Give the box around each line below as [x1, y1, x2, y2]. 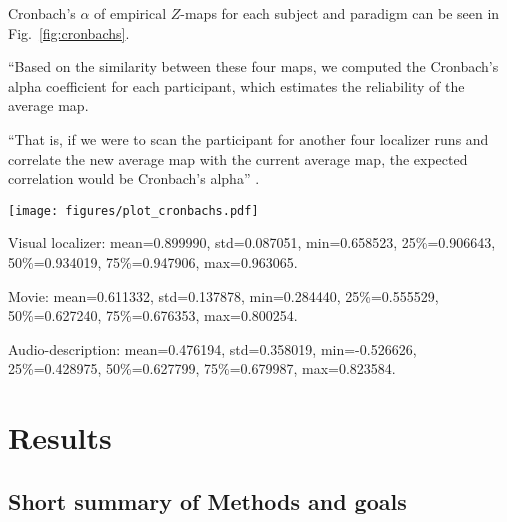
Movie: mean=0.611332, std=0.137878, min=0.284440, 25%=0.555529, [8, 285, 439, 306]
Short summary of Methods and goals [8, 485, 407, 516]
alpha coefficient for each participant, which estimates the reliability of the [8, 75, 465, 96]
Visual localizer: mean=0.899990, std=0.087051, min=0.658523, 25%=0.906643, [8, 232, 496, 253]
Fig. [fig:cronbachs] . [8, 22, 130, 43]
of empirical [94, 3, 167, 23]
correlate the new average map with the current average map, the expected [8, 148, 468, 169]
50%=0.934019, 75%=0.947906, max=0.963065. [8, 252, 298, 272]
